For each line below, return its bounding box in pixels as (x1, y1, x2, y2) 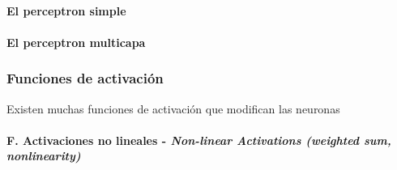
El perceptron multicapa (6, 33, 146, 50)
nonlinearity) (6, 147, 81, 164)
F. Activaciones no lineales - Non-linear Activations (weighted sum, (6, 131, 391, 148)
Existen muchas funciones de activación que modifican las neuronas (6, 100, 340, 117)
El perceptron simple (6, 2, 126, 19)
